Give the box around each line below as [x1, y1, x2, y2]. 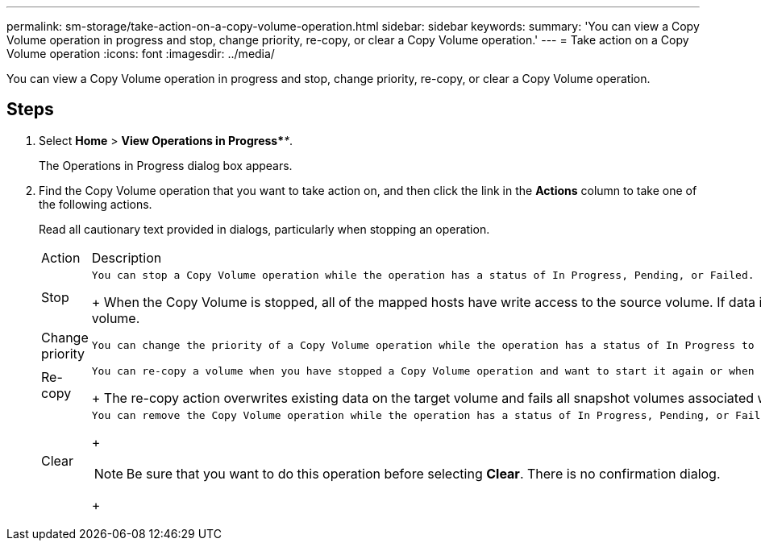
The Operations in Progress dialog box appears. [39, 158, 293, 172]
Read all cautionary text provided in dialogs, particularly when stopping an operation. [39, 222, 490, 236]
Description [91, 249, 162, 266]
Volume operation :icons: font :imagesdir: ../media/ [6, 47, 275, 60]
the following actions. [39, 197, 152, 211]
